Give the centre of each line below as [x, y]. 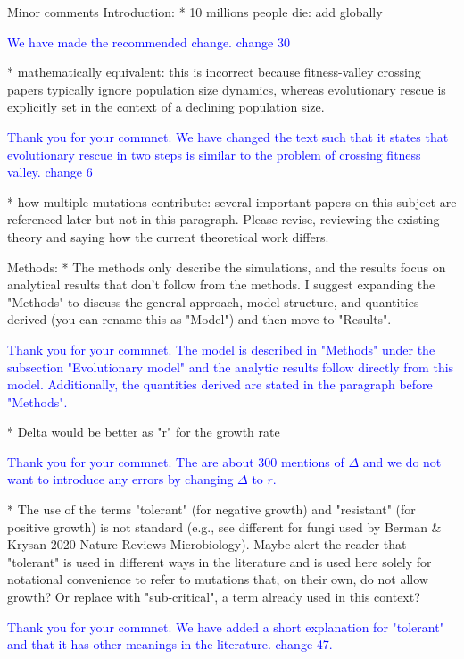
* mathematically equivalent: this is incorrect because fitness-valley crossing [214, 72]
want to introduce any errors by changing [120, 479]
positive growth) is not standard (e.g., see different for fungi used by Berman [217, 526]
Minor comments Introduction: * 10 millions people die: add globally [195, 12]
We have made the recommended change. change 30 [149, 42]
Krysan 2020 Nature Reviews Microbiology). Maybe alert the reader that [207, 544]
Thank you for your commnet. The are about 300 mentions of [176, 461]
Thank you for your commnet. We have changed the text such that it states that [228, 136]
